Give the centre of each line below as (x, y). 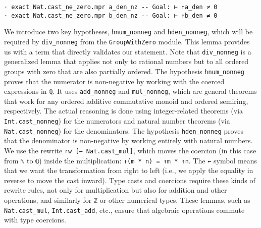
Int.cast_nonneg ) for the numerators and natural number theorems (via (117, 120)
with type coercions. (35, 220)
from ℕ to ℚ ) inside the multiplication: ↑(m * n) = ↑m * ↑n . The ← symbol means (131, 160)
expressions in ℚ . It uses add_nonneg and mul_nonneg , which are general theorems (130, 91)
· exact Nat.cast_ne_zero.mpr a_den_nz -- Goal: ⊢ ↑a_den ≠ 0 (111, 7)
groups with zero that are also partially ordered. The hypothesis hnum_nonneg (124, 71)
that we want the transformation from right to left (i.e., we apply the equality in (129, 170)
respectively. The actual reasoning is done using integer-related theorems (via (124, 111)
